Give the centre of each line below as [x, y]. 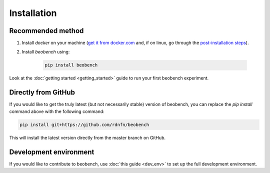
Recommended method [46, 31]
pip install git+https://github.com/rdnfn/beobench [84, 124]
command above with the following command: [57, 111]
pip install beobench [71, 65]
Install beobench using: [46, 52]
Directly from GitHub [42, 92]
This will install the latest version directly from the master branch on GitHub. [87, 137]
